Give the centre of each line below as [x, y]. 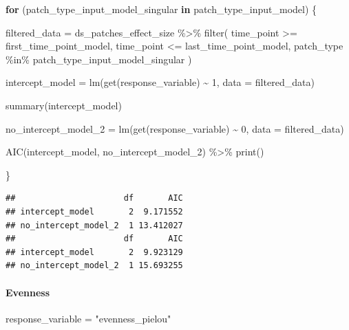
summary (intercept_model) [64, 105]
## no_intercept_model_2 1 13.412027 [94, 225]
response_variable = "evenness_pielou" [88, 318]
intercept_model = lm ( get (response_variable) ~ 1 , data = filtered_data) [160, 82]
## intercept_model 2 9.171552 [94, 211]
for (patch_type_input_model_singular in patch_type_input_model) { [161, 9]
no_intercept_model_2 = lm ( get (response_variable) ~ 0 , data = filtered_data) [175, 128]
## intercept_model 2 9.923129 [94, 252]
